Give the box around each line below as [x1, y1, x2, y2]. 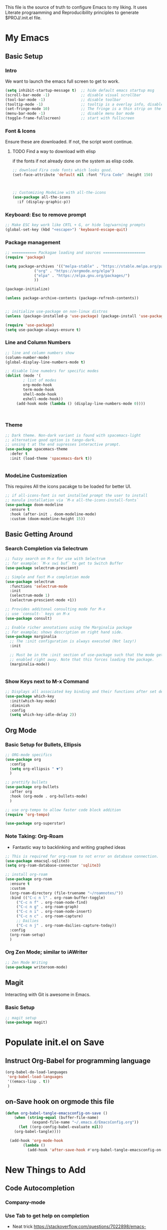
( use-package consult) [5, 616, 52, 621]
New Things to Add [5, 1164, 86, 1175]
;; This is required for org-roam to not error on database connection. [5, 854, 159, 859]
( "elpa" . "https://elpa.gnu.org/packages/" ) [34, 273, 130, 278]
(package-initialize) [5, 286, 50, 292]
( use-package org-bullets [5, 785, 59, 790]
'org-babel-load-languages [7, 1075, 64, 1080]
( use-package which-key [5, 693, 55, 699]
